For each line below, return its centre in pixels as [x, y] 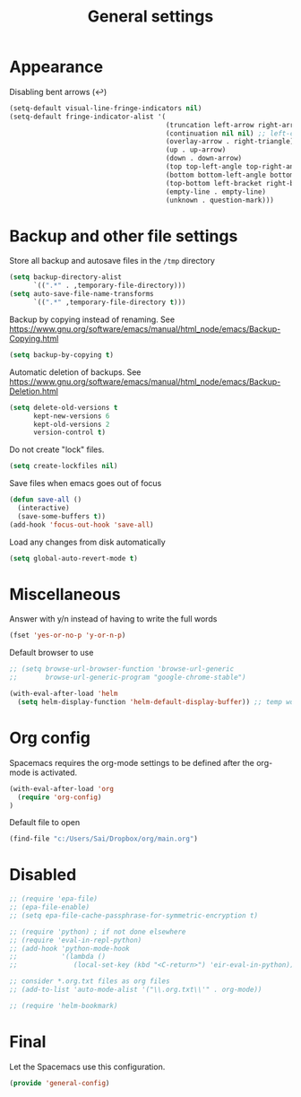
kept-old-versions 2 [71, 424]
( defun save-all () [46, 500]
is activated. [55, 772]
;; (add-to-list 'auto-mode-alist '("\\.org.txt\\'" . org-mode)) [136, 990]
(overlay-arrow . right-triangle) [230, 142]
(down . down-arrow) [204, 159]
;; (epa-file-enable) [50, 908]
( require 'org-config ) [60, 797]
